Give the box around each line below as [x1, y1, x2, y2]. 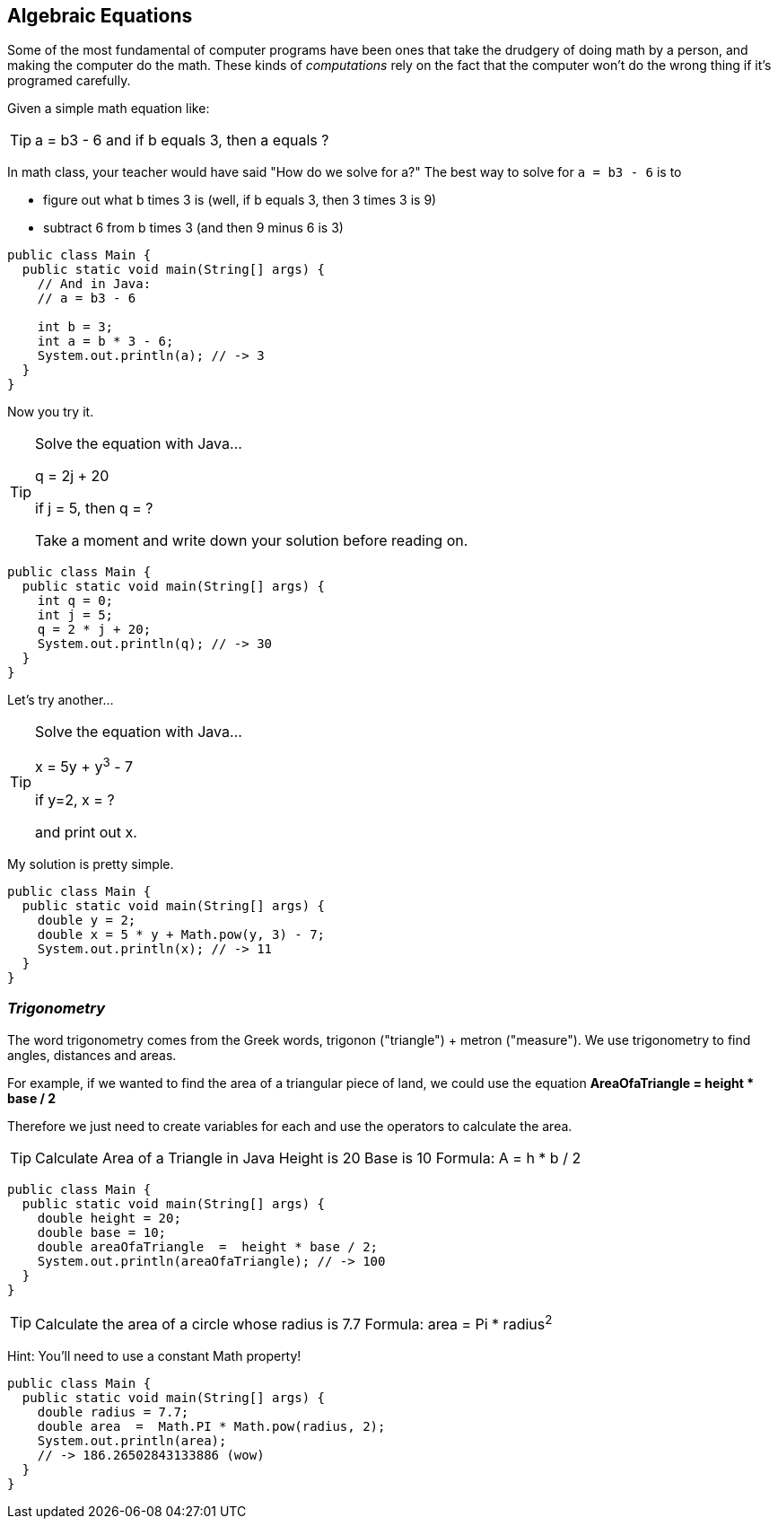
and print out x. [35, 822, 137, 841]
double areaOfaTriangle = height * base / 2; [37, 1239, 379, 1254]
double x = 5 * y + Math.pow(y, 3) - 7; [37, 926, 326, 942]
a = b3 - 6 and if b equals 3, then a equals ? [35, 131, 329, 150]
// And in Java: [37, 276, 152, 292]
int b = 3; [37, 320, 114, 335]
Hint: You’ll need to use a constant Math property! [7, 1347, 302, 1364]
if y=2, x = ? [35, 790, 115, 809]
